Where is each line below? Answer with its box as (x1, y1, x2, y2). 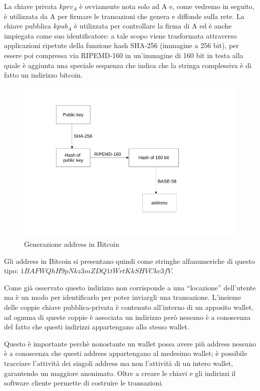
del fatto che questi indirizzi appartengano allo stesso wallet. (4, 321, 189, 332)
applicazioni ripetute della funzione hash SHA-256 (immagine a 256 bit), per (4, 40, 239, 51)
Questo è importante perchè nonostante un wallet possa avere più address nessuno (4, 338, 256, 348)
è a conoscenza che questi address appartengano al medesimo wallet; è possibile (4, 348, 247, 358)
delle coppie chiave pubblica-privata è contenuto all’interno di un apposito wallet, (4, 301, 253, 312)
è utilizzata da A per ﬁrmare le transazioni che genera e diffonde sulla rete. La (4, 11, 244, 21)
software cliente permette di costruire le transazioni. (4, 377, 164, 388)
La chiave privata (4, 1, 57, 11)
